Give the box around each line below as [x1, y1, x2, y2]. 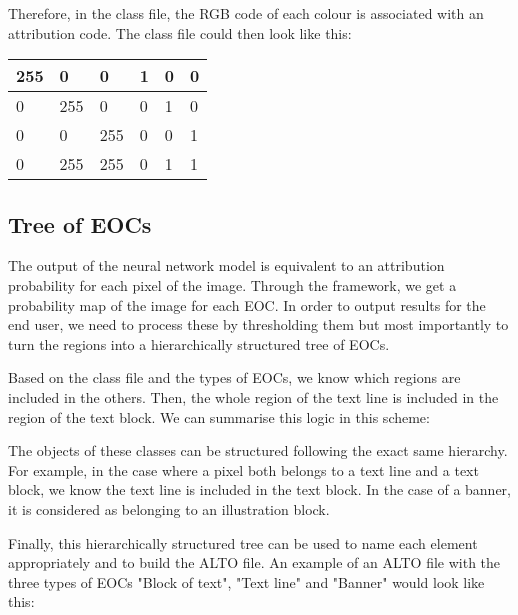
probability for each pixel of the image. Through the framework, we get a [8, 274, 457, 295]
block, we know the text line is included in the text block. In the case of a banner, [8, 479, 512, 500]
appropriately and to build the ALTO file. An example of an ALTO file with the [8, 552, 501, 573]
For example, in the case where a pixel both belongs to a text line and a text [8, 459, 479, 480]
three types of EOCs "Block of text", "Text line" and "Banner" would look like [8, 571, 485, 592]
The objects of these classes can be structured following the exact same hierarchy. [8, 440, 508, 461]
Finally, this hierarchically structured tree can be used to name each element [8, 532, 478, 553]
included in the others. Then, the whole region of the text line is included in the [8, 386, 499, 407]
